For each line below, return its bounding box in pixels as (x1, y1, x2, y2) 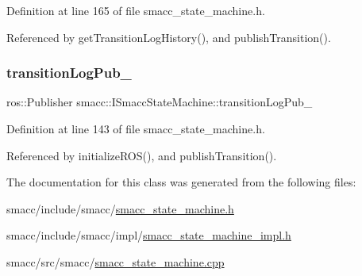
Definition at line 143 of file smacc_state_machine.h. (6, 121, 265, 136)
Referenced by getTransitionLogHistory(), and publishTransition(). (6, 29, 331, 45)
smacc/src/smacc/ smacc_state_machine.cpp (6, 253, 225, 270)
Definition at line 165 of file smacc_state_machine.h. (6, 2, 265, 18)
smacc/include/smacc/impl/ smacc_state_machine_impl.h (6, 227, 291, 243)
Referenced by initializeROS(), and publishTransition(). (6, 147, 277, 163)
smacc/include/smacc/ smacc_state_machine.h (6, 200, 234, 217)
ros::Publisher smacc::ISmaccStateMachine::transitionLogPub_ (6, 94, 313, 110)
